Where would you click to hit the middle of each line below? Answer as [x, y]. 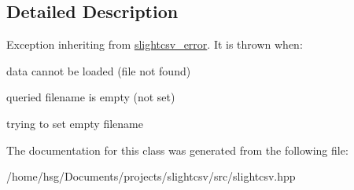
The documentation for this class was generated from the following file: [177, 150]
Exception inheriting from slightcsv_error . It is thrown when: [155, 44]
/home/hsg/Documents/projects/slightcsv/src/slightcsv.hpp [151, 176]
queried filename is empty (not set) [91, 97]
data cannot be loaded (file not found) [99, 70]
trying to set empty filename [75, 123]
